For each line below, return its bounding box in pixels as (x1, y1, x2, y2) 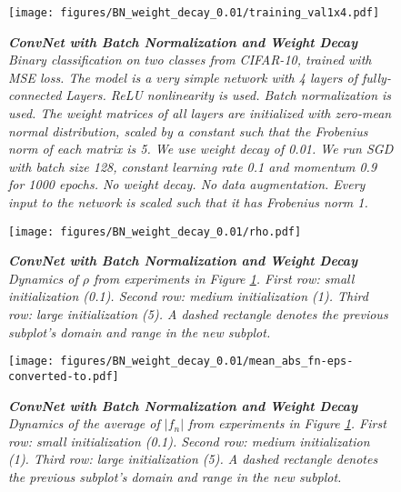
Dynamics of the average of (8, 414, 160, 433)
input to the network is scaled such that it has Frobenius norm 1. (8, 193, 368, 211)
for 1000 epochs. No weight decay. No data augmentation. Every (8, 175, 366, 194)
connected (8, 85, 62, 105)
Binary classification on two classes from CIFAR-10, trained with (8, 50, 372, 69)
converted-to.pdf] (8, 369, 119, 383)
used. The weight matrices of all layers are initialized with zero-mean (8, 104, 392, 123)
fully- (362, 67, 391, 86)
